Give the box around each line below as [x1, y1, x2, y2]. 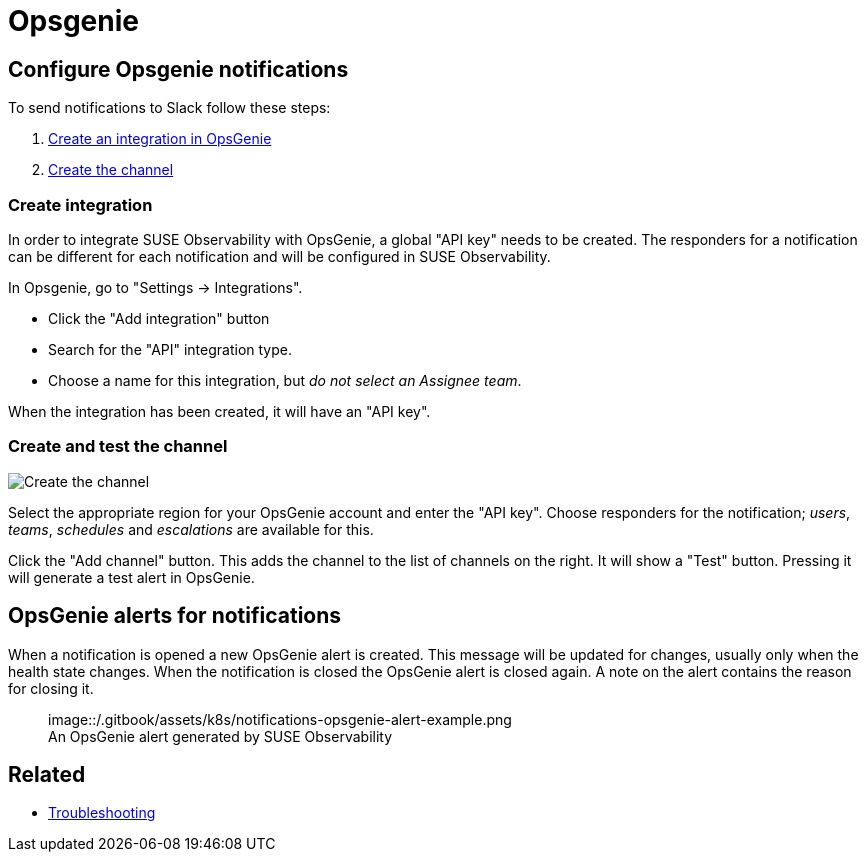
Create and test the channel [8, 436, 228, 457]
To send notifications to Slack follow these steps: [8, 99, 331, 117]
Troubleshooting [48, 804, 156, 822]
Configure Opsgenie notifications [8, 56, 349, 82]
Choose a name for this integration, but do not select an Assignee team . [48, 371, 522, 389]
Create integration [8, 194, 153, 215]
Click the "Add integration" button [48, 309, 270, 327]
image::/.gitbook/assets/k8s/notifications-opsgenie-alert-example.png [48, 710, 512, 728]
